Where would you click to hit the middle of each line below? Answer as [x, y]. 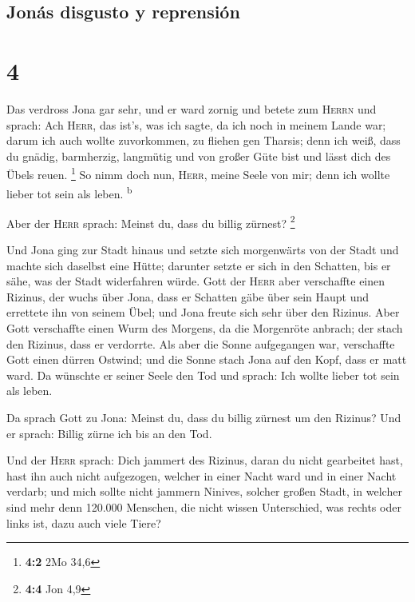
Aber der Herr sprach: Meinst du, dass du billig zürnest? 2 [151, 221]
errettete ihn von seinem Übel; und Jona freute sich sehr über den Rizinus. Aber [203, 312]
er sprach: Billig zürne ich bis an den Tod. [109, 433]
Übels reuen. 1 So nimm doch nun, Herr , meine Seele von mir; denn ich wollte [198, 173]
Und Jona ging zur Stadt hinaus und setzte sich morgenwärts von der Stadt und [203, 250]
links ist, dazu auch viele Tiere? [84, 522]
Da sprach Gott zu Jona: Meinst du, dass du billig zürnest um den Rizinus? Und [204, 417]
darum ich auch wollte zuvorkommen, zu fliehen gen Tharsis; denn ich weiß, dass [204, 140]
